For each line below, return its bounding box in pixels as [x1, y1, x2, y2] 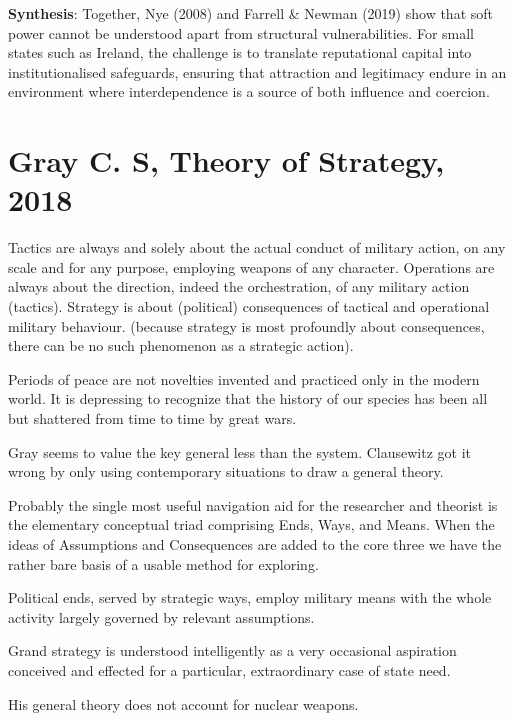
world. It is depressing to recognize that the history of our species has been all [8, 388, 488, 409]
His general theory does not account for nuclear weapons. [8, 693, 359, 714]
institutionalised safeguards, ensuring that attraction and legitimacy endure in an [8, 61, 507, 82]
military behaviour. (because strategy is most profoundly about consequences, [8, 315, 485, 336]
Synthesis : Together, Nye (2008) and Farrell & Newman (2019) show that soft [8, 3, 493, 23]
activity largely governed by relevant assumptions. [8, 606, 315, 627]
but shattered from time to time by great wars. [8, 408, 297, 429]
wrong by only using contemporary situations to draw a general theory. [8, 461, 444, 482]
